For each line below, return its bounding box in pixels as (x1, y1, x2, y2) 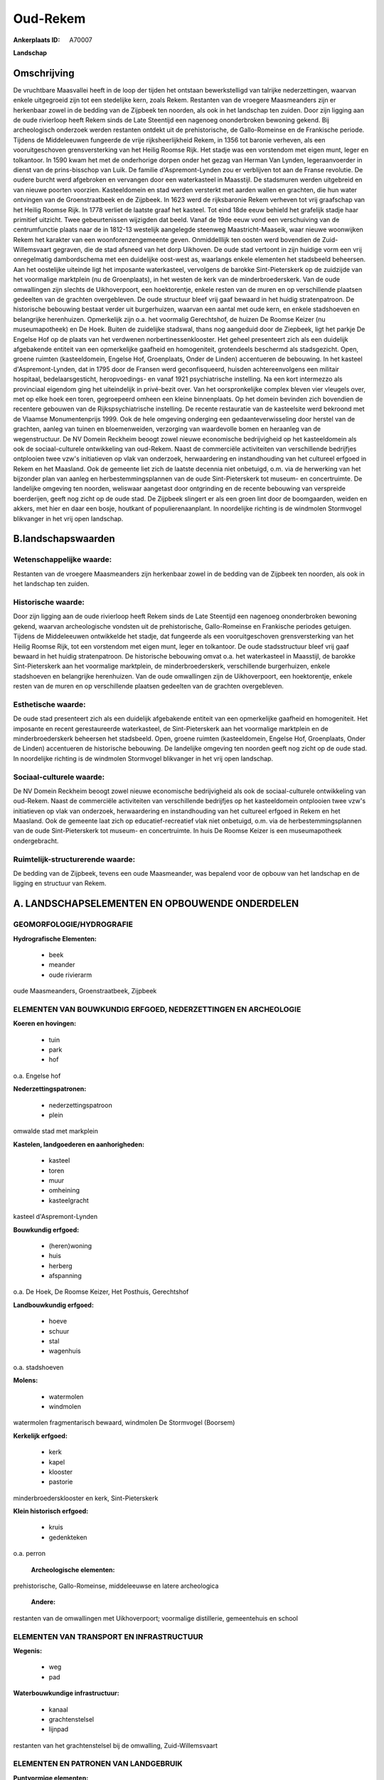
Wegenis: (13, 1646, 43, 1655)
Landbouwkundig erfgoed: (13, 1300, 94, 1309)
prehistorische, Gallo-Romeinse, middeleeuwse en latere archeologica (13, 1581, 219, 1591)
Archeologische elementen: (31, 1565, 115, 1574)
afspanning (48, 1272, 82, 1280)
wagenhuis (48, 1346, 81, 1356)
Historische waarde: (13, 597, 85, 607)
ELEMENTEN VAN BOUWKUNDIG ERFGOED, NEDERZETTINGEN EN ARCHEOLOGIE (13, 1004, 302, 1014)
